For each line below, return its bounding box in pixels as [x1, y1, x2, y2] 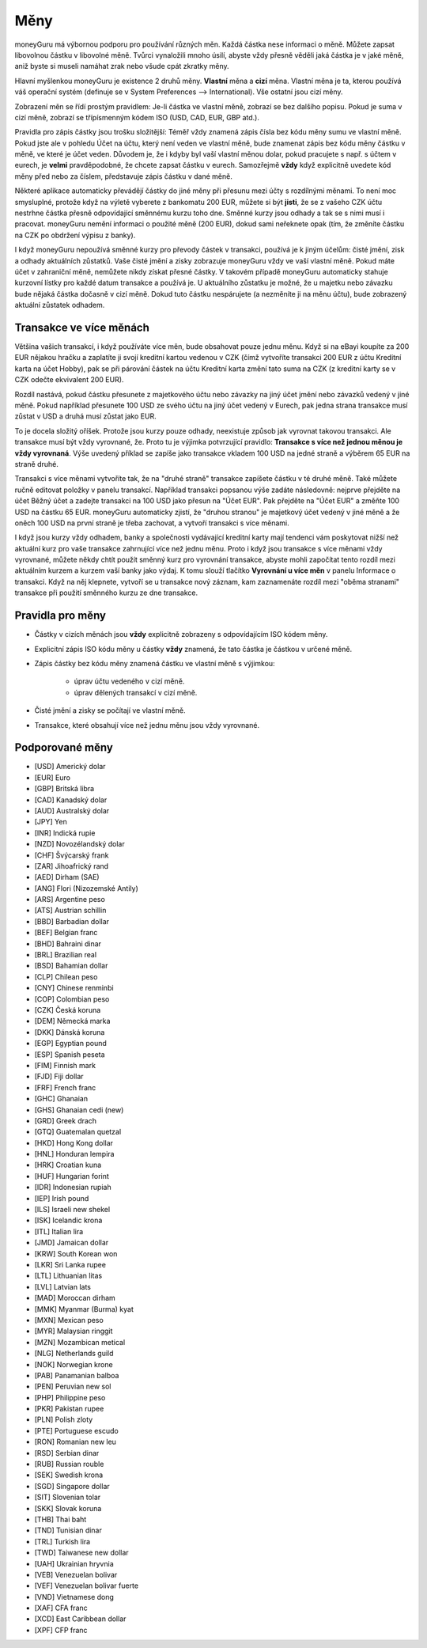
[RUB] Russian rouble [34, 1460, 104, 1469]
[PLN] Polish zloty [34, 1415, 93, 1424]
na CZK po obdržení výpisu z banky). [14, 230, 136, 240]
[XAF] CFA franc [34, 1603, 89, 1613]
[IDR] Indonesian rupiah [34, 1183, 111, 1192]
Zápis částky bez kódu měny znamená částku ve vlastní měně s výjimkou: [34, 658, 276, 668]
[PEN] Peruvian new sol [34, 1381, 111, 1392]
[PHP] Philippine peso [34, 1392, 106, 1402]
